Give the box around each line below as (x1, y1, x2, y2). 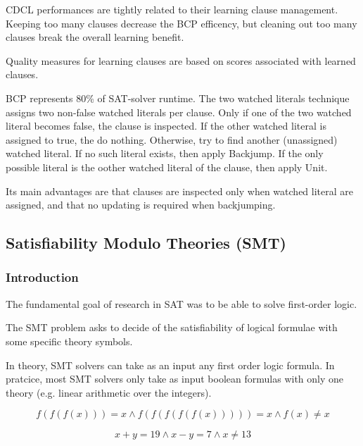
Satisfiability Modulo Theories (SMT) (6, 232, 286, 254)
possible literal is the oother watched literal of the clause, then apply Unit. (6, 159, 328, 174)
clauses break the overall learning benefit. (6, 30, 184, 44)
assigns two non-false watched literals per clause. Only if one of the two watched (6, 104, 352, 119)
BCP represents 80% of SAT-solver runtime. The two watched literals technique (6, 90, 350, 105)
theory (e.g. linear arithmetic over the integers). (6, 385, 212, 399)
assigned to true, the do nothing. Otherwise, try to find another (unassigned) (6, 132, 338, 147)
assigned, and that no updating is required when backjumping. (6, 197, 276, 212)
